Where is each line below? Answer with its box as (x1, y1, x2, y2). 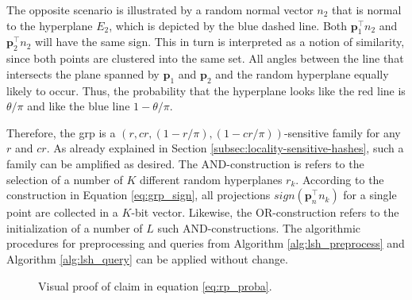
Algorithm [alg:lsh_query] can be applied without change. (6, 250, 288, 267)
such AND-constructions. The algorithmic (157, 219, 361, 236)
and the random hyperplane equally (215, 65, 389, 82)
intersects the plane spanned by (6, 65, 160, 82)
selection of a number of (6, 171, 123, 187)
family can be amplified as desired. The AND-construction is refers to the (6, 155, 364, 171)
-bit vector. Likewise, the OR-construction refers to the (131, 204, 399, 221)
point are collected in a (6, 204, 118, 221)
